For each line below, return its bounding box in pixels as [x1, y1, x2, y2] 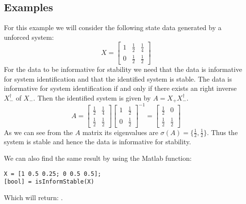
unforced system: [4, 32, 54, 42]
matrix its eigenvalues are [82, 127, 159, 137]
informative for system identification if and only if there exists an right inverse [4, 83, 237, 93]
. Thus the [207, 127, 238, 137]
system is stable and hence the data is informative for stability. [4, 136, 191, 147]
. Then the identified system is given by [33, 92, 151, 102]
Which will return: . [4, 192, 63, 202]
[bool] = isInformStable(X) [4, 178, 95, 186]
